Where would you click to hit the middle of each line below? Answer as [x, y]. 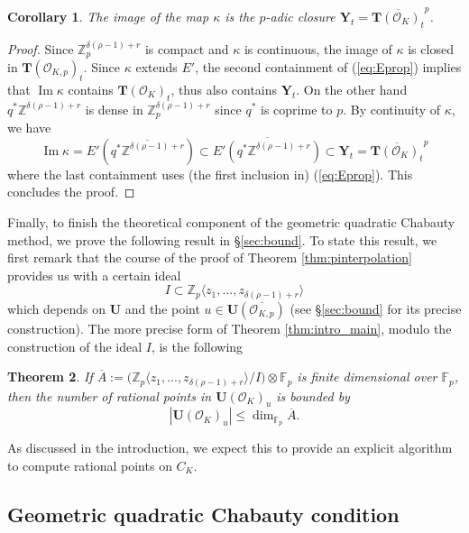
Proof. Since [41, 48]
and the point [162, 308]
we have [29, 128]
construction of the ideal [75, 346]
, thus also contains [224, 89]
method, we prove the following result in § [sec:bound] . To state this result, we [222, 239]
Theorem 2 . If [50, 377]
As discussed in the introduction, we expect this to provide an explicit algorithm [230, 448]
